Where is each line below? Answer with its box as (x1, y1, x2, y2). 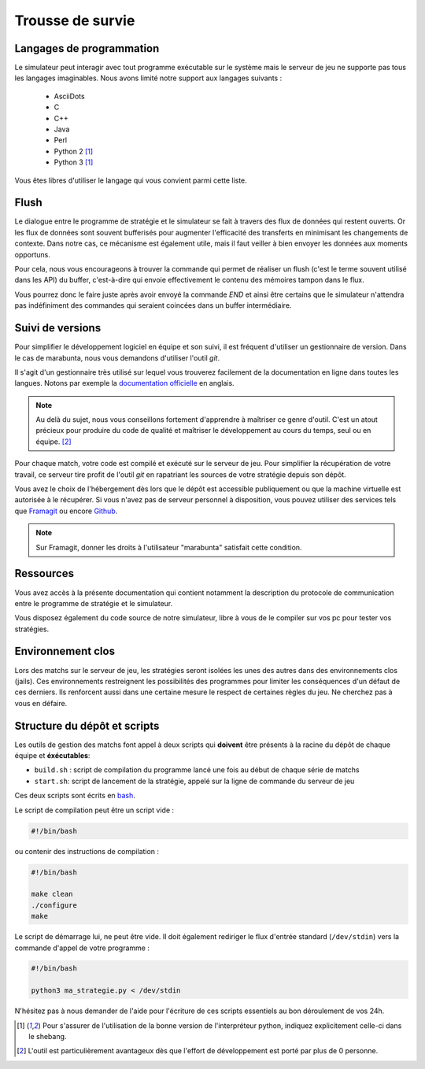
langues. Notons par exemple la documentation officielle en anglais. (14, 379, 235, 388)
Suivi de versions (14, 321, 102, 335)
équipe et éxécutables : (14, 751, 91, 760)
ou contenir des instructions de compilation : (14, 846, 160, 856)
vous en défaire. (14, 698, 68, 708)
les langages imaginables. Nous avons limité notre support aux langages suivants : (14, 73, 283, 83)
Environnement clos (14, 645, 116, 658)
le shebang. (28, 1032, 67, 1041)
